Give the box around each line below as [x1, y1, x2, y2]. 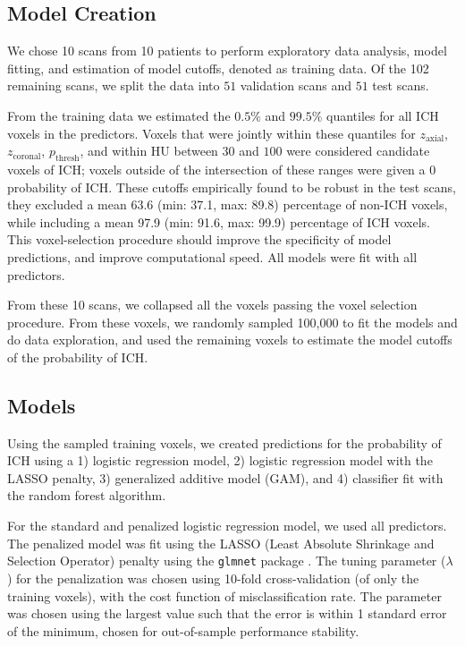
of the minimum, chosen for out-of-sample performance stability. [7, 621, 359, 640]
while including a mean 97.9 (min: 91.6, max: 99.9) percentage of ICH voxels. [7, 212, 430, 231]
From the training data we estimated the [7, 106, 231, 124]
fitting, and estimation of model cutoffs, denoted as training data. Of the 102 [7, 58, 429, 77]
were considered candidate [286, 141, 430, 160]
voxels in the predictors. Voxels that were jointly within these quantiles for [7, 123, 416, 142]
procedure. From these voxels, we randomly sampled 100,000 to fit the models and [7, 312, 458, 331]
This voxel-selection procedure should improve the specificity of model [7, 230, 392, 249]
